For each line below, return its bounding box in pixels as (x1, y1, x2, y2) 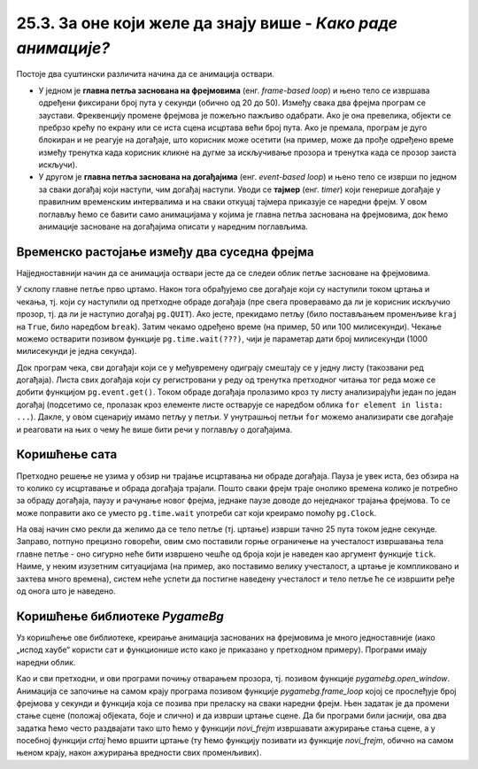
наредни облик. (16, 657, 76, 667)
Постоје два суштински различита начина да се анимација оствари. (16, 69, 274, 80)
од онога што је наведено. (16, 586, 116, 596)
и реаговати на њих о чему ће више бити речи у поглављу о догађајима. (16, 424, 293, 434)
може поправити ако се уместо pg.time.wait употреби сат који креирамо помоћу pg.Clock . (16, 507, 377, 518)
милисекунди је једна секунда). (16, 346, 137, 357)
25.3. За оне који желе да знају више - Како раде (16, 13, 398, 33)
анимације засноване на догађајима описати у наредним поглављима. (38, 221, 309, 232)
